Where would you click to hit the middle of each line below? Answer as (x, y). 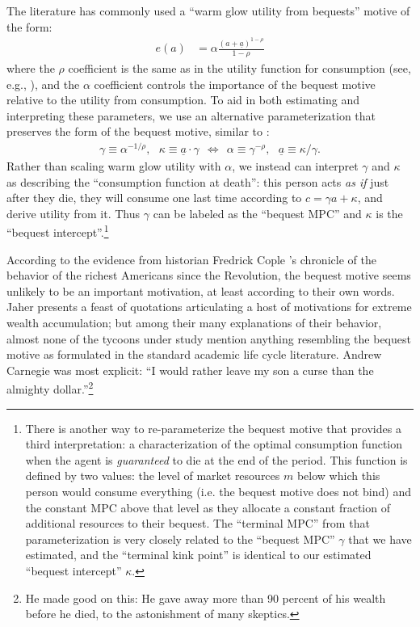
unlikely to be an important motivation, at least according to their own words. (201, 290)
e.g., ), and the (43, 84)
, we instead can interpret (295, 166)
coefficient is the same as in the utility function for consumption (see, (239, 67)
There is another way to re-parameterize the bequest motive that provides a (213, 428)
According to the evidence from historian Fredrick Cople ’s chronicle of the (191, 259)
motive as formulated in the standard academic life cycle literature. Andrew (194, 354)
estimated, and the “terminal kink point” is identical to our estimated (198, 555)
